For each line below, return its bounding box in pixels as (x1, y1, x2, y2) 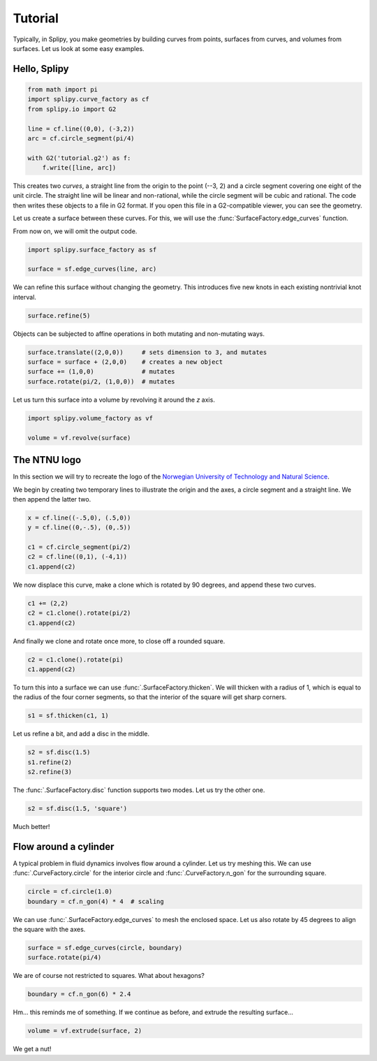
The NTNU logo (13, 454, 82, 466)
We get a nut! (13, 1045, 52, 1053)
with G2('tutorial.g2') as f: (27, 154, 131, 162)
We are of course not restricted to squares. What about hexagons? (13, 972, 205, 980)
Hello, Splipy (13, 63, 69, 75)
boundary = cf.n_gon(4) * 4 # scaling (27, 898, 164, 905)
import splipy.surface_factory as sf (27, 245, 157, 254)
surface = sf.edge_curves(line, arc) (27, 265, 157, 273)
